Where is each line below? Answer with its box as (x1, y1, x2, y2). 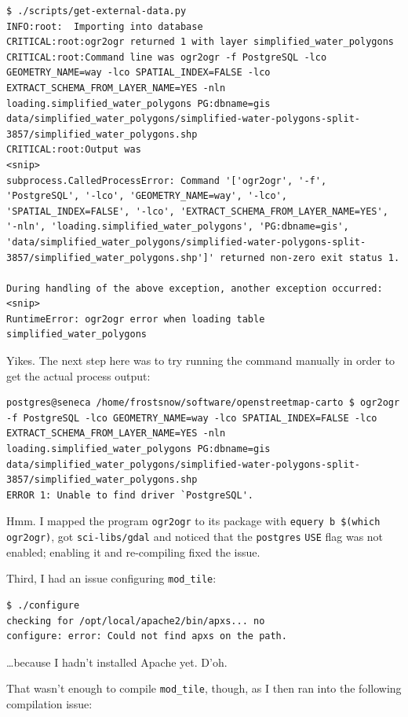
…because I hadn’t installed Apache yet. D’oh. (6, 653, 228, 670)
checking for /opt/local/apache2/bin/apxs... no (6, 615, 265, 627)
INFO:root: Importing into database (6, 20, 203, 32)
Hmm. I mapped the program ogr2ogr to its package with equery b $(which (6, 513, 381, 529)
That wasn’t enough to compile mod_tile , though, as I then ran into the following (6, 680, 402, 697)
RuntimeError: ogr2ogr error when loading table (6, 313, 265, 325)
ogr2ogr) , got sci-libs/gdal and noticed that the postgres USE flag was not (6, 528, 384, 545)
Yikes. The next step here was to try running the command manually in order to (6, 352, 395, 369)
